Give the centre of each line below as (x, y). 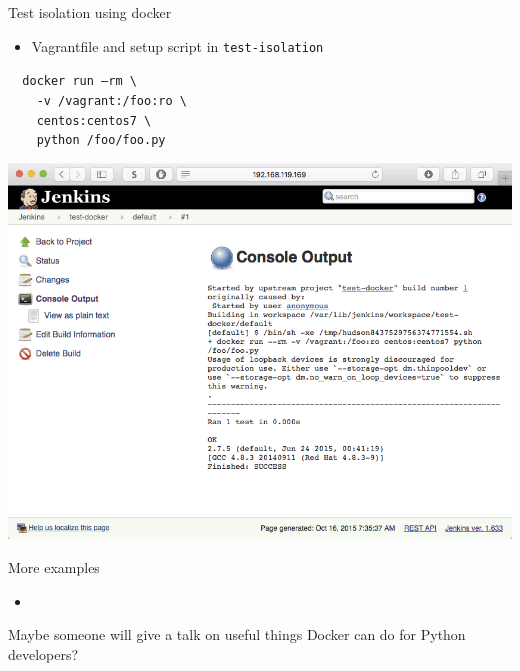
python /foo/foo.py (101, 140)
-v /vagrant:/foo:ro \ (111, 100)
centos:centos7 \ (94, 120)
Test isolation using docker (90, 12)
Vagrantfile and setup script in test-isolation (177, 45)
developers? (43, 653)
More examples (54, 566)
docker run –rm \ (79, 81)
